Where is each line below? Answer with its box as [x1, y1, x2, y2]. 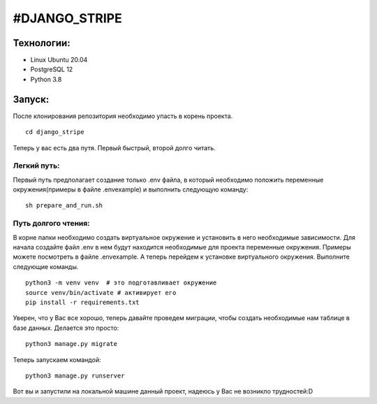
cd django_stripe [25, 128, 84, 136]
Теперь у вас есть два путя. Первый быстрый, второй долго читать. [13, 143, 216, 152]
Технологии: [13, 37, 71, 49]
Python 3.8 [30, 75, 62, 83]
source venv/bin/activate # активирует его [25, 289, 177, 296]
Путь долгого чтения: [13, 219, 90, 229]
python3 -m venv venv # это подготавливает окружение [25, 279, 217, 287]
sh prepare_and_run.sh [25, 201, 103, 210]
